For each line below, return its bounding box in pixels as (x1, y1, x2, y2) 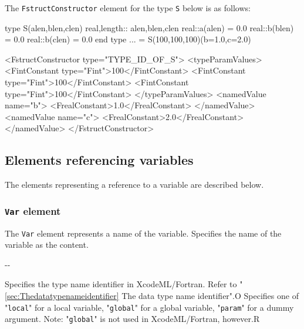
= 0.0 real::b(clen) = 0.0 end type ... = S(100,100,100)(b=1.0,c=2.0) (5, 33, 251, 45)
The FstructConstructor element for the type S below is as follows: (5, 2, 251, 14)
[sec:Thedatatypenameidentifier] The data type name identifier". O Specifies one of (5, 290, 299, 302)
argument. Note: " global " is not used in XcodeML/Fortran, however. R (5, 313, 260, 325)
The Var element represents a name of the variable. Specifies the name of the (5, 227, 282, 239)
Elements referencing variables (5, 151, 194, 169)
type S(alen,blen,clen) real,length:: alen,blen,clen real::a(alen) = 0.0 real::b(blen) (5, 21, 294, 34)
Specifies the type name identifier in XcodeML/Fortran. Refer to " (5, 278, 243, 290)
